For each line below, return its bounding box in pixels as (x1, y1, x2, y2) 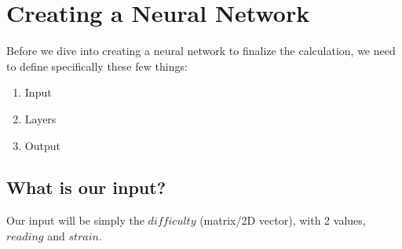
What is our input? (6, 175, 166, 200)
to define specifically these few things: (6, 57, 188, 74)
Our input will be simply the (6, 212, 144, 229)
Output (24, 137, 60, 153)
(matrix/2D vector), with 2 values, (199, 212, 366, 229)
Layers (24, 110, 57, 126)
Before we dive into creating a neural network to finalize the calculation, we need (6, 42, 396, 59)
